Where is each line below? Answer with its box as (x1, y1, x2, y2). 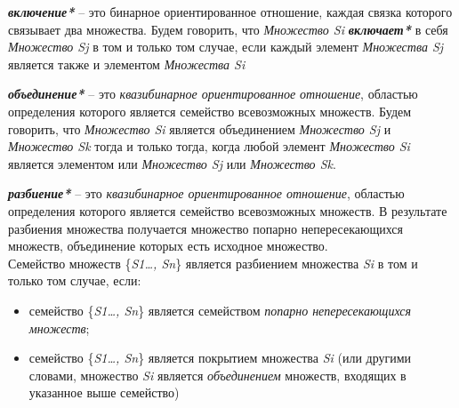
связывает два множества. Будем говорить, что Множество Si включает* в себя (8, 20, 448, 38)
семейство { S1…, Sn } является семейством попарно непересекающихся (28, 300, 412, 319)
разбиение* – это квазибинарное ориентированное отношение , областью (8, 184, 405, 203)
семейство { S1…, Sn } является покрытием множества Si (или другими (28, 348, 412, 367)
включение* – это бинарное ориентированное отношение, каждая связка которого (8, 3, 453, 20)
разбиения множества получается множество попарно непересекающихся (8, 219, 403, 237)
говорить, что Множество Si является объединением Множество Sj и (8, 119, 391, 138)
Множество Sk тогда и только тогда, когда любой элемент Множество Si (8, 137, 410, 156)
